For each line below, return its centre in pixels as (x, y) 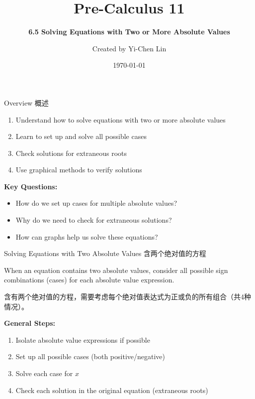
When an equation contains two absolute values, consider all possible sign (116, 270)
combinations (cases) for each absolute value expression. (89, 280)
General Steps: (30, 323)
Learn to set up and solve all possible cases (81, 136)
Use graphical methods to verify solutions (79, 170)
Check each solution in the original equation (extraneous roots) (112, 390)
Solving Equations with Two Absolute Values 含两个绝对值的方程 (105, 253)
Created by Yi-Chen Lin (129, 48)
